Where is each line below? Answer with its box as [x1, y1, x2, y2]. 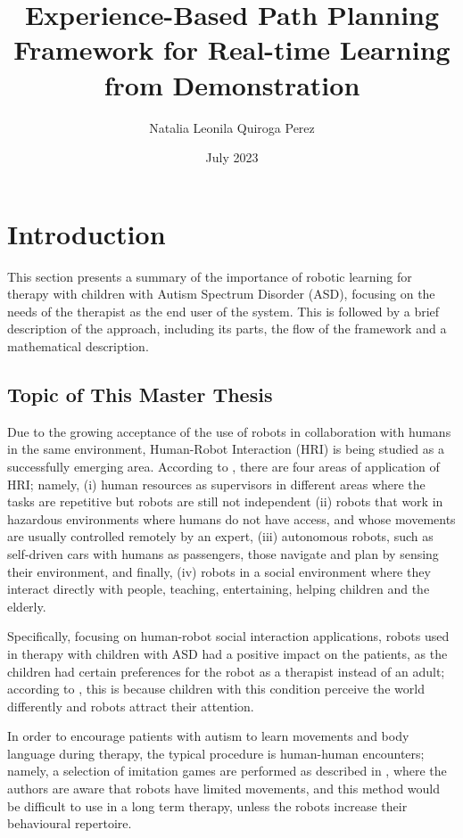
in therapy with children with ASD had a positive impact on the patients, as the [7, 644, 448, 662]
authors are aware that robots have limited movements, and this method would [7, 779, 441, 798]
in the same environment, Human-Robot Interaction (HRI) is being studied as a [7, 440, 444, 458]
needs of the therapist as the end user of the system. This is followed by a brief [7, 301, 440, 320]
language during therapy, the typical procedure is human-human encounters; [7, 744, 425, 762]
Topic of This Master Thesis [7, 380, 273, 407]
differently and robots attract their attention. [7, 696, 254, 715]
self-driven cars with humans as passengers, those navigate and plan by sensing [7, 544, 439, 563]
